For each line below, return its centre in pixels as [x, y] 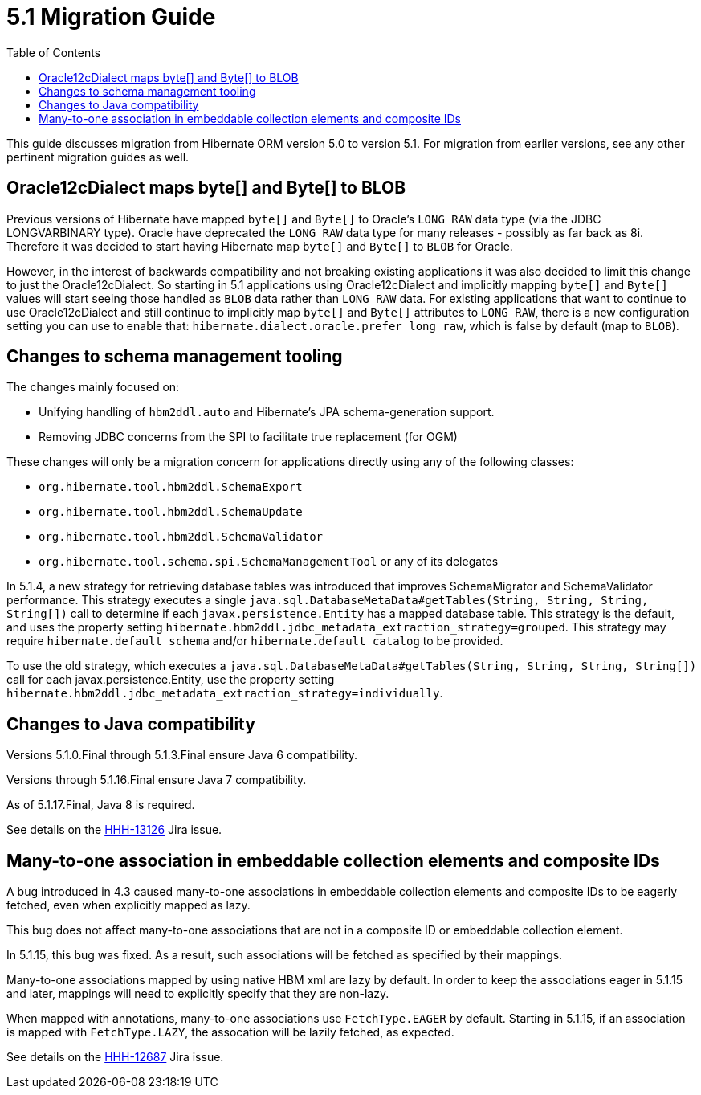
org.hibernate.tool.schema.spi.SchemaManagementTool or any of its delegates [269, 562]
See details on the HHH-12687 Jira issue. [115, 1057]
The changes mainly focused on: [93, 387]
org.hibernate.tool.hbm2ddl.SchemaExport [171, 487]
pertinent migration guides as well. [98, 157]
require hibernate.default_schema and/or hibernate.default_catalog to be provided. [255, 641]
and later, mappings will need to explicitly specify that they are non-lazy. [198, 994]
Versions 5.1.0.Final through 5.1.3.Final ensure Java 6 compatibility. [182, 755]
